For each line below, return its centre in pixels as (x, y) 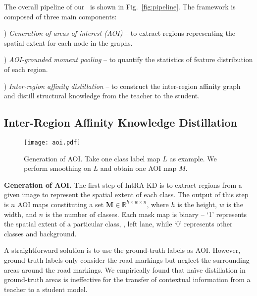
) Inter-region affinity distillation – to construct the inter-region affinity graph (122, 86)
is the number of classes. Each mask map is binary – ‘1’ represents (146, 214)
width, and (21, 214)
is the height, (197, 204)
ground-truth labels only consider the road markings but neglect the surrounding (127, 259)
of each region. (26, 69)
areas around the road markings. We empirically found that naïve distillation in (125, 269)
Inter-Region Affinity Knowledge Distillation (121, 122)
